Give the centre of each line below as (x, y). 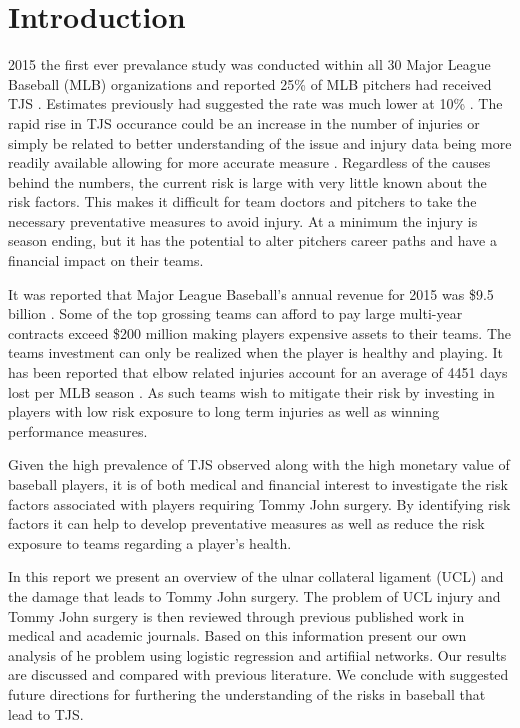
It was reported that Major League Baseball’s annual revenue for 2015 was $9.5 (251, 293)
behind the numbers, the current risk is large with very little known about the (247, 181)
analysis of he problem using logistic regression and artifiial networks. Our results (257, 654)
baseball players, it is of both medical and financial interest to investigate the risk (258, 484)
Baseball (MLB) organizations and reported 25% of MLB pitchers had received (250, 83)
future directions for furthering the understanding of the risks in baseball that (247, 693)
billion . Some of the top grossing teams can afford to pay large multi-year (235, 313)
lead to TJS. (46, 713)
